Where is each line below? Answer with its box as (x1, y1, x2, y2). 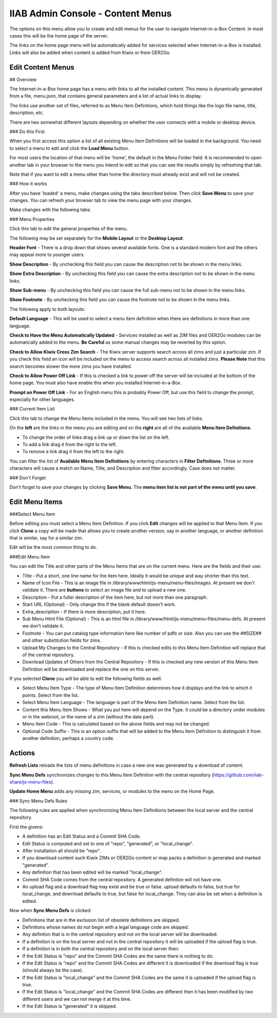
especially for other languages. (9, 396, 75, 403)
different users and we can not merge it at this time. (22, 996, 132, 1002)
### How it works (9, 180, 47, 187)
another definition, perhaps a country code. (22, 735, 115, 742)
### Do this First (9, 128, 45, 135)
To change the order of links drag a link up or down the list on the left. (22, 434, 170, 440)
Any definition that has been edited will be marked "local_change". (22, 869, 163, 876)
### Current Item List (9, 406, 55, 412)
